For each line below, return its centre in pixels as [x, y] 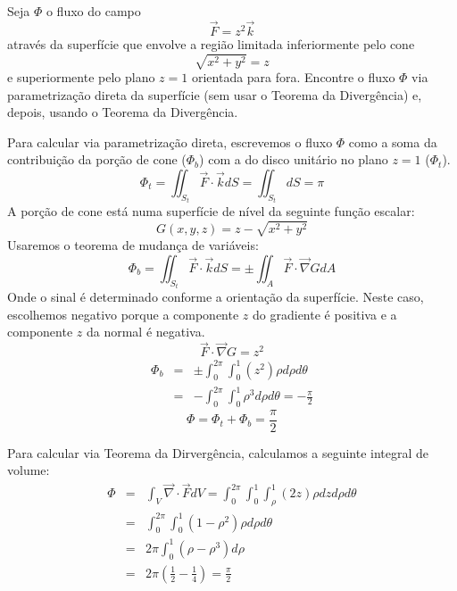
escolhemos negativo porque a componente [123, 314]
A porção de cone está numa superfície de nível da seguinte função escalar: [211, 211]
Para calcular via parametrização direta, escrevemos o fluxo [170, 142]
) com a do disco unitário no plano [294, 159]
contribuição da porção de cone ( [97, 159]
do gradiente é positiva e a [325, 314]
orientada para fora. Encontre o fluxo [293, 76]
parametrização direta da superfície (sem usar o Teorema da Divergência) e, [215, 94]
